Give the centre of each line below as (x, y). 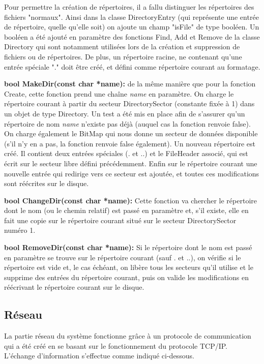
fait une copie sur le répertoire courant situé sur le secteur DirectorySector (120, 220)
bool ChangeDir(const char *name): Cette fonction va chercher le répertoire (130, 200)
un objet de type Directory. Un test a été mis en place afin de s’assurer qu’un (125, 113)
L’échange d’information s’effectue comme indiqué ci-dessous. (99, 356)
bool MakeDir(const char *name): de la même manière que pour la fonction (130, 84)
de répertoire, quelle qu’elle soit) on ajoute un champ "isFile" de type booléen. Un (132, 27)
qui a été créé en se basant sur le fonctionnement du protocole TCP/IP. (116, 345)
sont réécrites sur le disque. (47, 183)
